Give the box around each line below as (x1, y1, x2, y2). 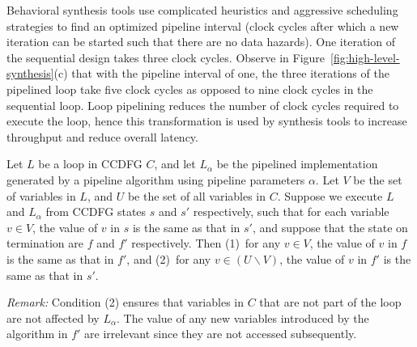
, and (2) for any (126, 250, 211, 267)
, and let (154, 155, 196, 172)
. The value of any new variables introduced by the (117, 309, 369, 326)
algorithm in (6, 325, 68, 342)
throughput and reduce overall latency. (6, 128, 198, 145)
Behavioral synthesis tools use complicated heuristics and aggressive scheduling (6, 2, 398, 18)
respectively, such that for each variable (193, 203, 389, 220)
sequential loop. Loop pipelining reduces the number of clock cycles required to (6, 96, 399, 113)
